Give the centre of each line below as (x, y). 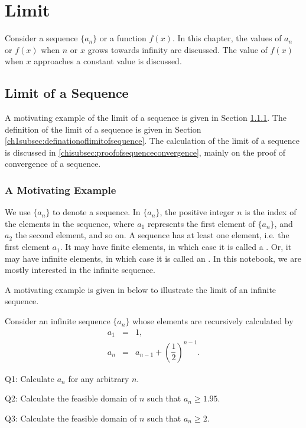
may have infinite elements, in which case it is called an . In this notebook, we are (153, 258)
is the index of (271, 212)
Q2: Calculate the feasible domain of (71, 398)
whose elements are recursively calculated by (213, 321)
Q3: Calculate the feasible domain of (71, 418)
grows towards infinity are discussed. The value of (178, 49)
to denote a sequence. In (97, 212)
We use (18, 212)
